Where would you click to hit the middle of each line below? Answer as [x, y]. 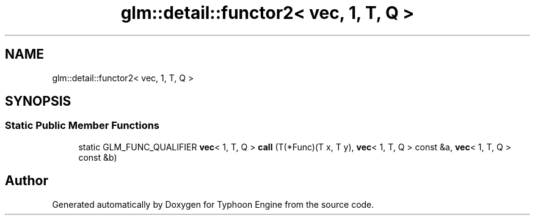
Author [27, 181]
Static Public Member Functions [82, 126]
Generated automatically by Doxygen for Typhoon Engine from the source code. [213, 204]
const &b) [98, 157]
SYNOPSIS [38, 101]
